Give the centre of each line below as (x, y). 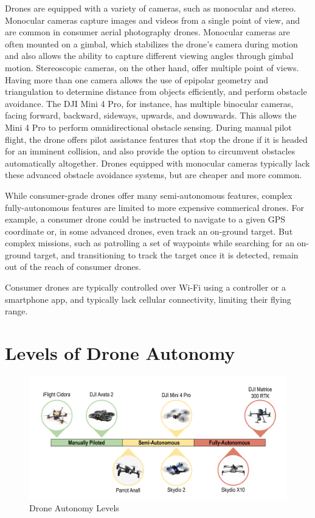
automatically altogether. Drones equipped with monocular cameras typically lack (157, 163)
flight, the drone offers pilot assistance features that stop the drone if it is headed (156, 139)
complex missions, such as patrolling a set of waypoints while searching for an (150, 243)
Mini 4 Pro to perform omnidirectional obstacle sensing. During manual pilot (148, 127)
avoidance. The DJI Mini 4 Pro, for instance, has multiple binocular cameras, (149, 103)
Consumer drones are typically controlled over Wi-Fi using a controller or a (145, 287)
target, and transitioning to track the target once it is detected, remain (166, 254)
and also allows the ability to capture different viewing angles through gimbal (149, 56)
